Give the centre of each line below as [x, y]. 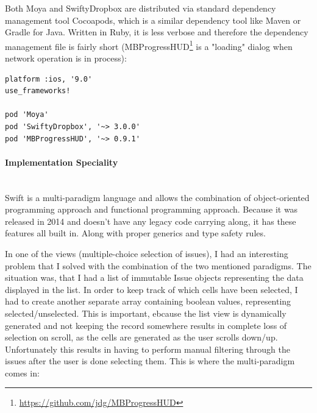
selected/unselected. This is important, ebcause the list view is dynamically [146, 313]
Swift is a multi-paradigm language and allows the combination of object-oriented [157, 197]
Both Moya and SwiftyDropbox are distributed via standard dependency [141, 8]
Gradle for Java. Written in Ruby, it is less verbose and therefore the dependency [157, 32]
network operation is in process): [66, 58]
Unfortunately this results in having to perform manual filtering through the [148, 349]
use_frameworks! [38, 91]
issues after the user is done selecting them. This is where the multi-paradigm [150, 361]
